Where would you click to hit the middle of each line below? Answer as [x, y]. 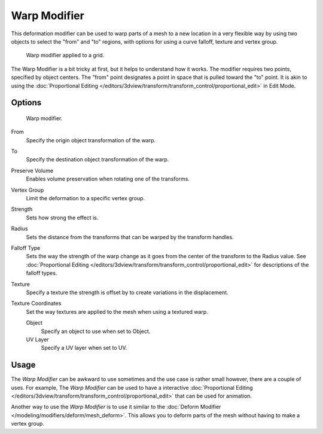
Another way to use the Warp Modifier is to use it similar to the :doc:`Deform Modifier [116, 407]
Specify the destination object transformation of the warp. [97, 160]
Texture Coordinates [36, 303]
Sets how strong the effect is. [62, 218]
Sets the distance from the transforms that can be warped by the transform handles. [130, 237]
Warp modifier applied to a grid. [65, 55]
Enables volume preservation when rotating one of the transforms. [108, 179]
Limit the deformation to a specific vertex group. [86, 198]
